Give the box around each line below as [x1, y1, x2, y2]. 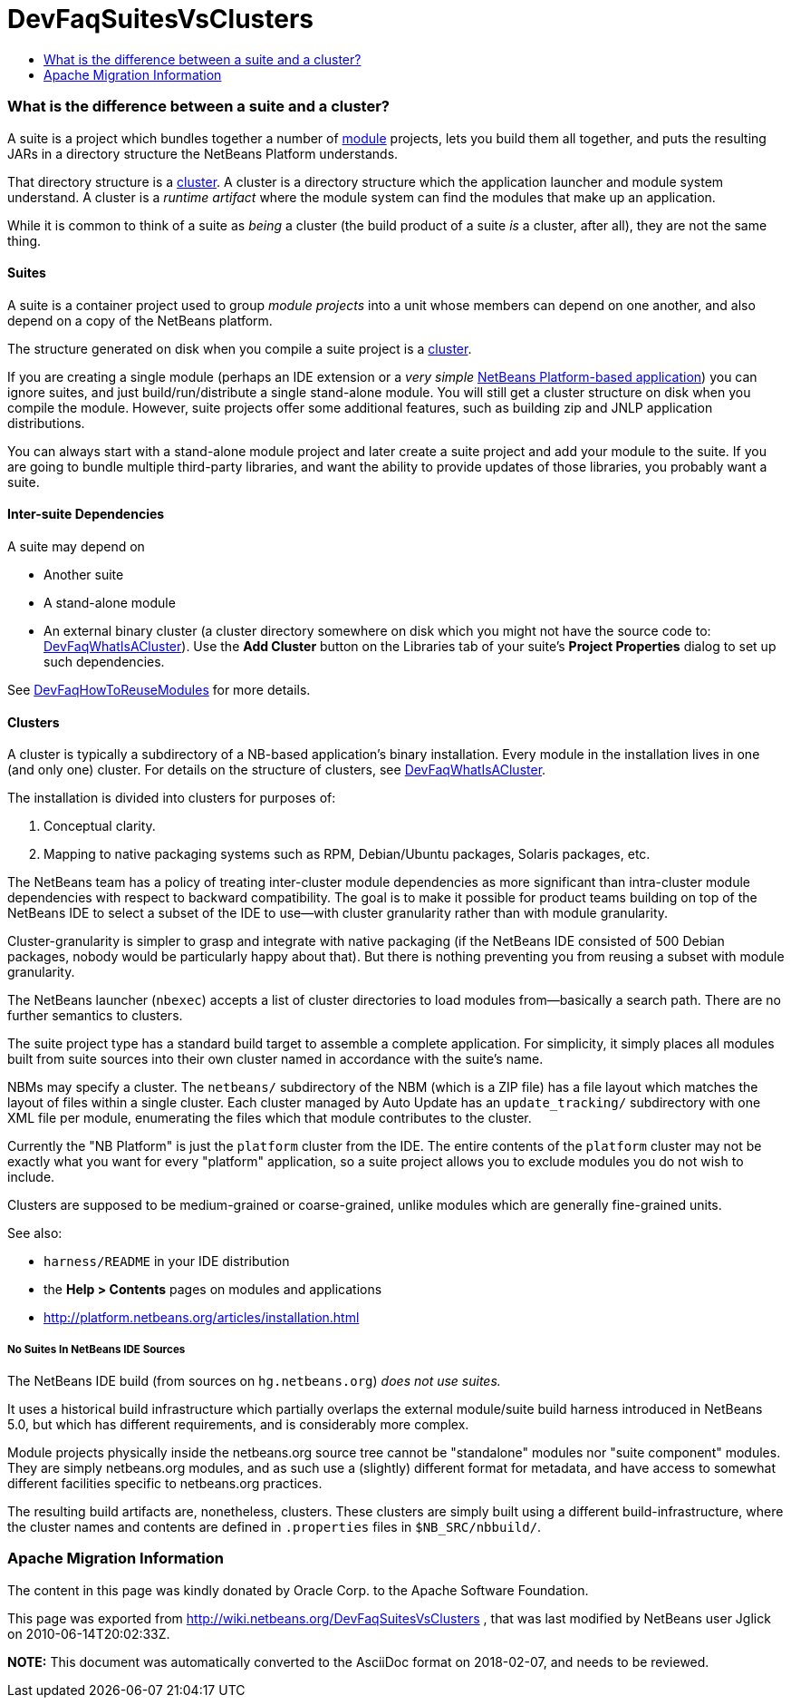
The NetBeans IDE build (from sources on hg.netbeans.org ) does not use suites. [7, 1372, 501, 1388]
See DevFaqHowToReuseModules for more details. [7, 681, 311, 697]
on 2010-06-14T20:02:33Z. [7, 1625, 170, 1642]
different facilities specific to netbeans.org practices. [7, 1475, 323, 1491]
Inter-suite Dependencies [7, 506, 165, 522]
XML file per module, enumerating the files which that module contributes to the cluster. [7, 1110, 532, 1126]
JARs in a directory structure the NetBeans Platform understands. [7, 145, 399, 161]
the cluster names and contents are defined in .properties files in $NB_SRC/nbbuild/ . [7, 1518, 542, 1534]
